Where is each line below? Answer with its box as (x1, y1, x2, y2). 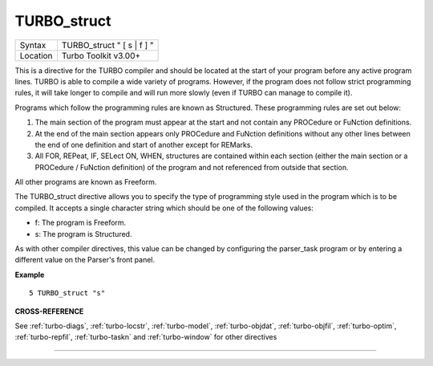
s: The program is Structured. (34, 229, 132, 238)
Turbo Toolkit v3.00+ (61, 50, 141, 61)
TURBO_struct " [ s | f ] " (61, 39, 154, 51)
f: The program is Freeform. (34, 218, 127, 228)
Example (14, 270, 45, 279)
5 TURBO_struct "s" (29, 289, 106, 298)
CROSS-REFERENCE (14, 306, 84, 316)
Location (19, 50, 53, 61)
